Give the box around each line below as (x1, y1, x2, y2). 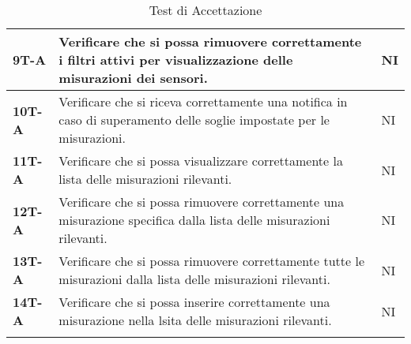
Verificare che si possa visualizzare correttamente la (58, 151, 343, 170)
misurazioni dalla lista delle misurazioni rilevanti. (58, 270, 330, 288)
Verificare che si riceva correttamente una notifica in (58, 92, 348, 110)
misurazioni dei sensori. (58, 69, 208, 87)
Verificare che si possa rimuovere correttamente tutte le (58, 252, 365, 270)
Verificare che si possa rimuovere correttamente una (58, 193, 345, 211)
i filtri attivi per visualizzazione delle (58, 50, 293, 69)
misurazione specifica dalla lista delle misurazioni (58, 211, 330, 229)
